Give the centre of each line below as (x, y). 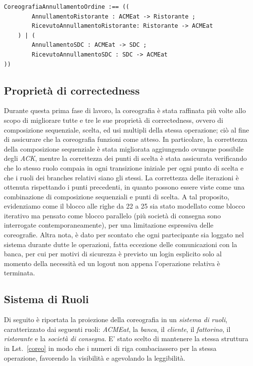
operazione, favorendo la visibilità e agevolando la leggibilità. (95, 357)
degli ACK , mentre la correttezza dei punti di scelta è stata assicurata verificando (126, 158)
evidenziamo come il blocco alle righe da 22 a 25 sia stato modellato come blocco (125, 206)
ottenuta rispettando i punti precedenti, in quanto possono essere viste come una (124, 187)
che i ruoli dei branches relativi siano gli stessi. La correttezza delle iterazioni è (121, 177)
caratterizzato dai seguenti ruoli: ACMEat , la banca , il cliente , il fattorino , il (117, 329)
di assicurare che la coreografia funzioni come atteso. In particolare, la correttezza (126, 139)
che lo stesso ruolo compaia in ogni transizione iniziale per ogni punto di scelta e (124, 167)
